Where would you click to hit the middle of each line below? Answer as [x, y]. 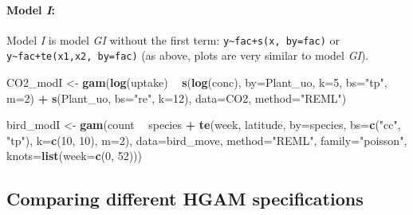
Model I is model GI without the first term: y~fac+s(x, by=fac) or [173, 39]
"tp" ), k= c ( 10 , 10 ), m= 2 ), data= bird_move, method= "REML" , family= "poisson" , [207, 140]
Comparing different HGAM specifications [185, 199]
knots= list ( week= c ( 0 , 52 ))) [74, 156]
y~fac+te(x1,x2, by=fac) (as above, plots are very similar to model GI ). [188, 55]
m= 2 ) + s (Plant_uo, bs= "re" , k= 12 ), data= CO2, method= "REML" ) [177, 98]
